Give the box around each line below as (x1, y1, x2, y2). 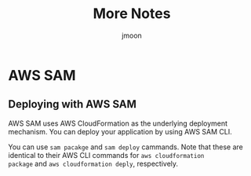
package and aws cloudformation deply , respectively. (8, 159, 179, 168)
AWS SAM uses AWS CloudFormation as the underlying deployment (8, 119, 228, 128)
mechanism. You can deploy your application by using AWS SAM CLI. (8, 126, 233, 136)
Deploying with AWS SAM (8, 97, 137, 111)
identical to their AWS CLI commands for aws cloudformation (8, 150, 205, 159)
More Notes (93, 5, 171, 23)
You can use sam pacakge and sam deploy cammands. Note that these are (8, 142, 243, 152)
